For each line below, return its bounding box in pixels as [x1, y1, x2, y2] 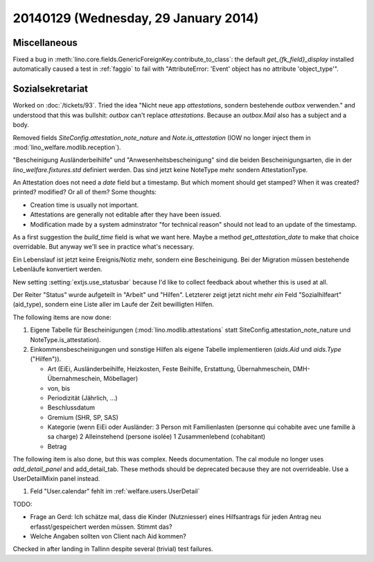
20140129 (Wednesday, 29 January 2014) [12, 10, 259, 26]
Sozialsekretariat [12, 83, 89, 95]
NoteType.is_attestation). [30, 335, 102, 343]
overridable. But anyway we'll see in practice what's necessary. [12, 243, 195, 251]
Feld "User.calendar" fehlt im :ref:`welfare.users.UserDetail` [30, 487, 200, 495]
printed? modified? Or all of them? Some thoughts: [12, 188, 157, 196]
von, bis [47, 384, 71, 392]
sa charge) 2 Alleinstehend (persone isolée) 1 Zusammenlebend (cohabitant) [47, 432, 266, 441]
